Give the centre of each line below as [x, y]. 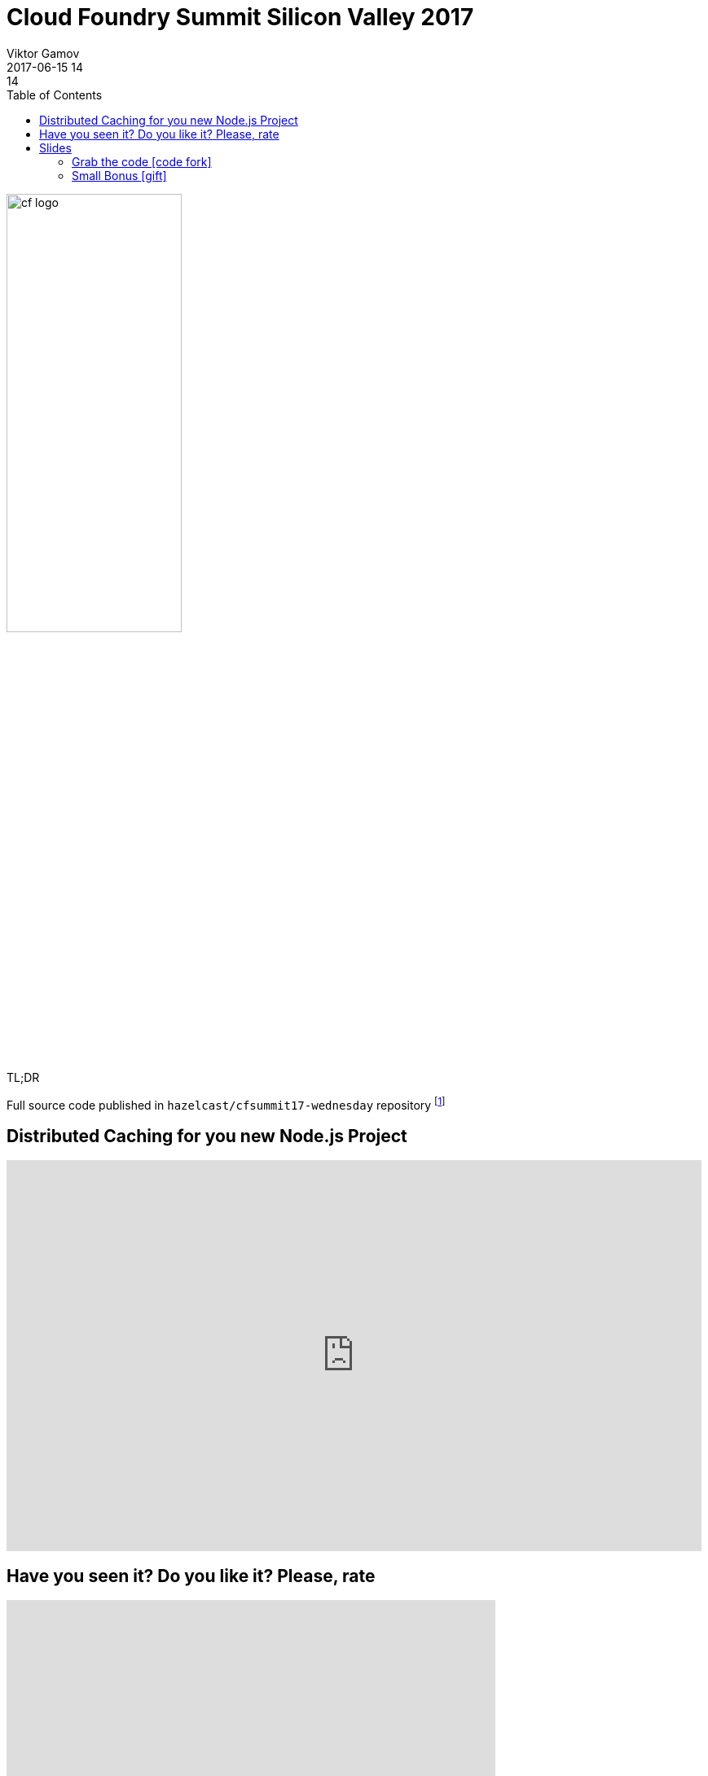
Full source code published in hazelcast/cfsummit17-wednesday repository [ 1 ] [226, 1103]
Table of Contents [55, 95]
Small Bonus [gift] [119, 175]
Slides [55, 147]
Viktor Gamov [43, 53]
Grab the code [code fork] [142, 161]
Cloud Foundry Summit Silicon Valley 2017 [240, 17]
